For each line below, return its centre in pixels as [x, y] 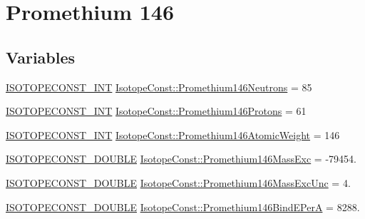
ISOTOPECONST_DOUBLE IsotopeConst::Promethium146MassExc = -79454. [181, 159]
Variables [41, 57]
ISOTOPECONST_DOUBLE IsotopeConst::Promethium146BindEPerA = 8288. [183, 207]
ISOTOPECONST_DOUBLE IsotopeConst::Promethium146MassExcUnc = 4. [178, 182]
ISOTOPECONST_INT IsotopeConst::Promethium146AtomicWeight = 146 [173, 134]
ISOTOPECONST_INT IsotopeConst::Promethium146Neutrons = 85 [159, 87]
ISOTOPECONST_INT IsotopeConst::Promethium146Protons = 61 [156, 111]
